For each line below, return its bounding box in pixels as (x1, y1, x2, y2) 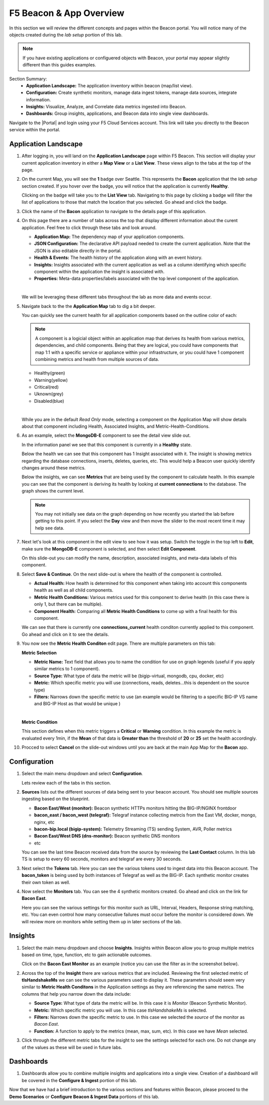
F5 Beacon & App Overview (9, 7, 125, 18)
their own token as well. (21, 879, 71, 885)
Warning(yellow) (34, 377, 68, 383)
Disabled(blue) (34, 398, 64, 404)
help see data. (35, 525, 64, 531)
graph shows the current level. (21, 488, 85, 494)
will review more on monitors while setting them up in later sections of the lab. (21, 918, 182, 924)
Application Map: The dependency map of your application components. (34, 234, 185, 240)
